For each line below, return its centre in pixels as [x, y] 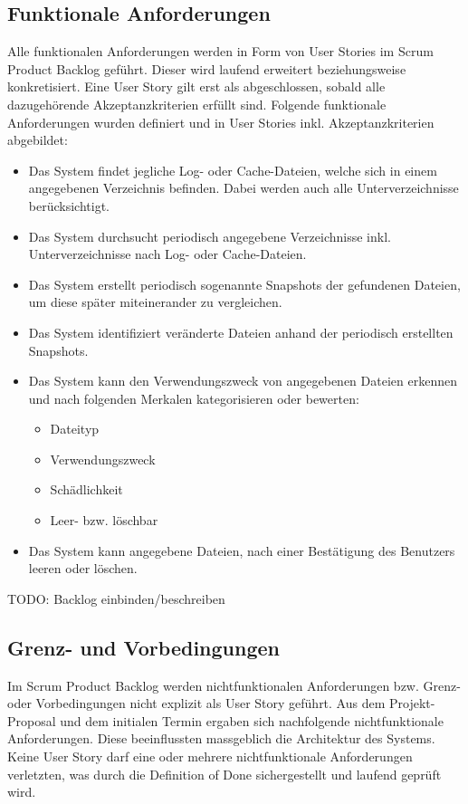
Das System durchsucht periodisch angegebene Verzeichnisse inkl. [210, 236]
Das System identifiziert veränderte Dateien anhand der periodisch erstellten [241, 332]
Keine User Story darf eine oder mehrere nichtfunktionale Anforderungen [210, 756]
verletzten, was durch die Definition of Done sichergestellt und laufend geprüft [224, 774]
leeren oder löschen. [83, 568]
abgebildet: [38, 140]
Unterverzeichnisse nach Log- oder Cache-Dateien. [167, 254]
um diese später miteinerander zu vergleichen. [155, 302]
